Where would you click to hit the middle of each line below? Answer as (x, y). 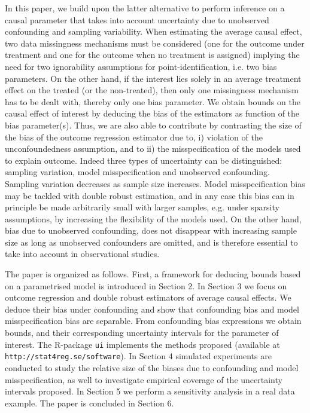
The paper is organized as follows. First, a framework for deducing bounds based (153, 274)
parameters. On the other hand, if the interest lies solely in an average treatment (153, 78)
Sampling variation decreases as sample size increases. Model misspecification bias (155, 183)
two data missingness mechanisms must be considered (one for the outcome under (155, 43)
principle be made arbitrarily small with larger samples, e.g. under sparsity (142, 207)
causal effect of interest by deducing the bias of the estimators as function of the (152, 113)
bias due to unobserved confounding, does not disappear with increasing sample (151, 230)
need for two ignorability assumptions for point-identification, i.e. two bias (141, 66)
